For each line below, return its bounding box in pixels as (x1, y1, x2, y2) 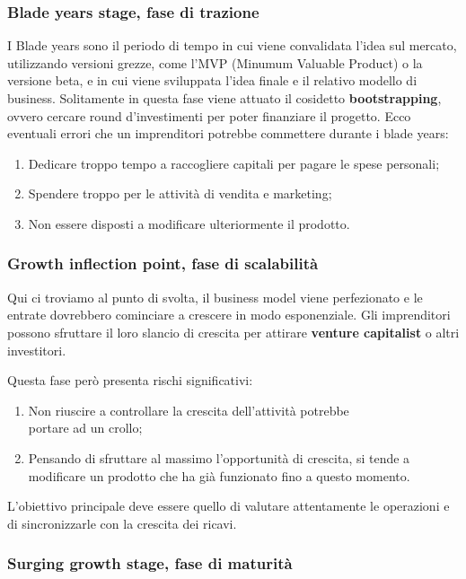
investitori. (7, 340, 66, 359)
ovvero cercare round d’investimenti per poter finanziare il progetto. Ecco (7, 106, 411, 125)
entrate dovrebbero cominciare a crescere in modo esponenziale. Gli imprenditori (7, 305, 451, 324)
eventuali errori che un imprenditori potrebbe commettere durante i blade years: (7, 124, 449, 143)
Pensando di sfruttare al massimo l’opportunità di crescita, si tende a (28, 448, 410, 467)
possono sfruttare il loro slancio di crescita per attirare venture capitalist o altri (7, 322, 460, 341)
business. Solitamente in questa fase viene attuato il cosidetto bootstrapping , (7, 89, 442, 107)
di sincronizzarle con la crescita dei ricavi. (7, 513, 237, 532)
